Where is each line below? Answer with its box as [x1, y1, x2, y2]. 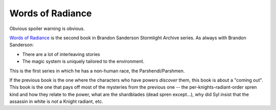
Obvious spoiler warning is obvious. [9, 25, 85, 32]
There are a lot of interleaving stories [22, 51, 100, 57]
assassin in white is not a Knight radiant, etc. [9, 98, 103, 104]
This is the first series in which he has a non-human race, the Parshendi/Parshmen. [9, 68, 185, 74]
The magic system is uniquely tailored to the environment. [22, 59, 145, 65]
